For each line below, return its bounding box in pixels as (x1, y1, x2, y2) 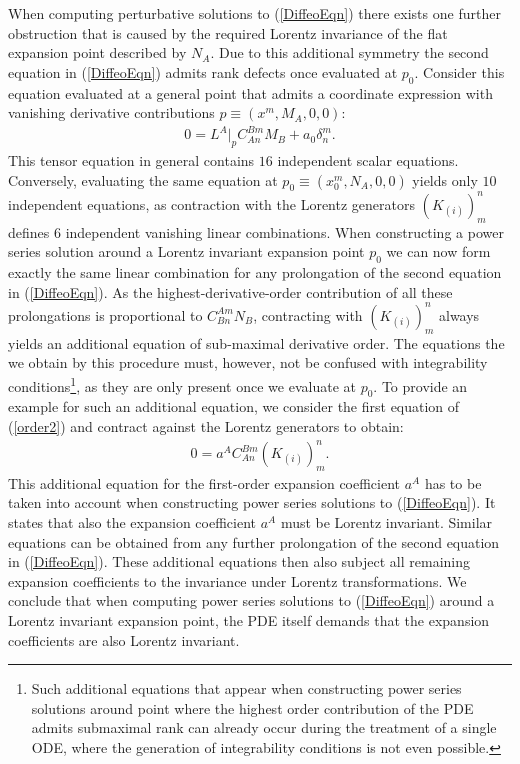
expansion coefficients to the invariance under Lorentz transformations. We (8, 570, 467, 591)
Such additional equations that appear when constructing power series (31, 678, 462, 699)
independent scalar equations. (277, 150, 459, 171)
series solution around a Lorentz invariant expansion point (8, 241, 365, 262)
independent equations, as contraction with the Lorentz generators (8, 193, 415, 214)
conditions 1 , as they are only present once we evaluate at (8, 372, 356, 396)
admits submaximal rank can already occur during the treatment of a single (31, 717, 497, 738)
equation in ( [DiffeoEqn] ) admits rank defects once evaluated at (8, 61, 398, 82)
